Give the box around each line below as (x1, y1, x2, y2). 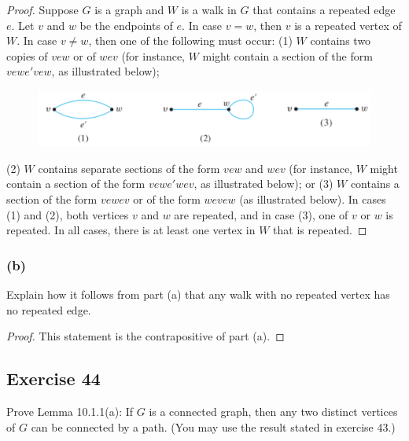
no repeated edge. (6, 301, 91, 318)
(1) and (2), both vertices (6, 206, 129, 222)
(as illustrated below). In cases (239, 190, 386, 207)
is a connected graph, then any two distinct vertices (149, 402, 398, 419)
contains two (310, 32, 371, 49)
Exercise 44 (6, 366, 101, 391)
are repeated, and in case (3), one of (174, 206, 348, 222)
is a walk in (181, 2, 237, 17)
